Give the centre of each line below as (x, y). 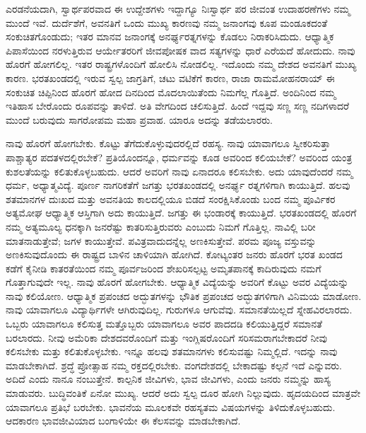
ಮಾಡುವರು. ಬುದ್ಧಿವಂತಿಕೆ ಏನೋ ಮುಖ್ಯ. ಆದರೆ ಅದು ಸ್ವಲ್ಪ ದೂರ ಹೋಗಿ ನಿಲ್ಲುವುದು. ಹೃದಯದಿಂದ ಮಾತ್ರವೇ (183, 393)
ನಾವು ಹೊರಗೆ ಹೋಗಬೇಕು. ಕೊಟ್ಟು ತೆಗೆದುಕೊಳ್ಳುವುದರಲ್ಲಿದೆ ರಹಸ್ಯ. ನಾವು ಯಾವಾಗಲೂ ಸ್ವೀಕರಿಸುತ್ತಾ (168, 143)
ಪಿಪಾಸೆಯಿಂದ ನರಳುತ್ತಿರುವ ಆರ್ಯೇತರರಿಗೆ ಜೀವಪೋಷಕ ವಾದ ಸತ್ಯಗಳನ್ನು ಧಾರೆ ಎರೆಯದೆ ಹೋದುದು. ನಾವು (181, 50)
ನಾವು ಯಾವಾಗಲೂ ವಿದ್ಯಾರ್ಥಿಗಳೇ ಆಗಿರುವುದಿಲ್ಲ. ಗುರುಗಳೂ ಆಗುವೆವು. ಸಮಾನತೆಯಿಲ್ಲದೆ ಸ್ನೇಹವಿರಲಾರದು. (179, 310)
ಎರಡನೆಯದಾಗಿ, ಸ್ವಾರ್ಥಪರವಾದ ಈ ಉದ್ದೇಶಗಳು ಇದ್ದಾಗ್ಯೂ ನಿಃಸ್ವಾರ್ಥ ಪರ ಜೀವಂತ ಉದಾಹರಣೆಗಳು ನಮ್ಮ (178, 8)
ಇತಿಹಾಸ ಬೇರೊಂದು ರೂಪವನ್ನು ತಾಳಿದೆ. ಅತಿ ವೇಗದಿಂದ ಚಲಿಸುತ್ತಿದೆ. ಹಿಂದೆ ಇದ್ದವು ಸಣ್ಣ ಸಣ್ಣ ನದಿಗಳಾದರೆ (177, 106)
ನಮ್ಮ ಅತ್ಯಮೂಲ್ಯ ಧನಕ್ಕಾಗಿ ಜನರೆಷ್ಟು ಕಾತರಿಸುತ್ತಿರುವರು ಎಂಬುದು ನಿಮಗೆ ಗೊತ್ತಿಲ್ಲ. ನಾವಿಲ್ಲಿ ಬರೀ (161, 226)
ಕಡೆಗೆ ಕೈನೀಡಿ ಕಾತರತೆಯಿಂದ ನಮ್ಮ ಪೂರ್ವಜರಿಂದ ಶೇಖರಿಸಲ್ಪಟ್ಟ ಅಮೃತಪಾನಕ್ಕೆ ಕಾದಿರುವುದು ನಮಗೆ (164, 268)
